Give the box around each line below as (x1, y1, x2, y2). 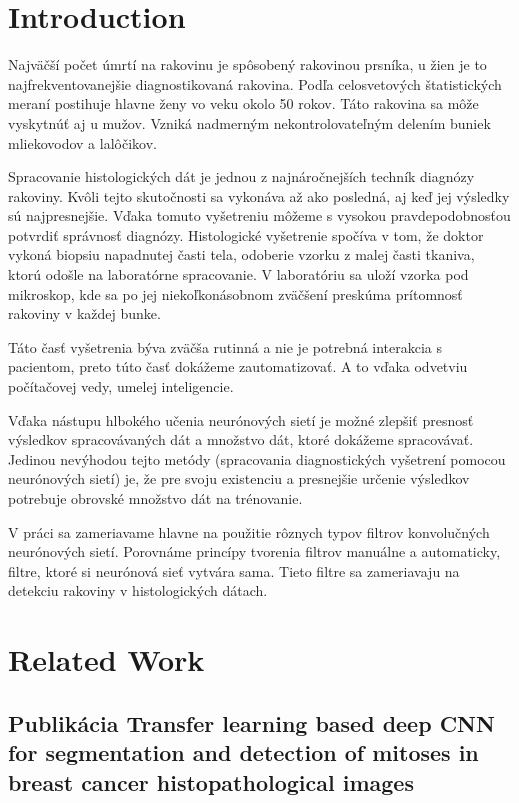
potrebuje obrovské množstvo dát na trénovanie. (8, 488, 303, 508)
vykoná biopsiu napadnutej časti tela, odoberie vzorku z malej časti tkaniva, (8, 244, 475, 265)
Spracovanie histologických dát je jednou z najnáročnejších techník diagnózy (8, 166, 475, 187)
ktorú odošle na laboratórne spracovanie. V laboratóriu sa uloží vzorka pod (8, 264, 469, 285)
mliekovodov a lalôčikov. (8, 132, 157, 153)
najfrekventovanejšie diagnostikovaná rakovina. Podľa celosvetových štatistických (8, 73, 502, 94)
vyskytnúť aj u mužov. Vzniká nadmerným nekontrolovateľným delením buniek (8, 112, 491, 133)
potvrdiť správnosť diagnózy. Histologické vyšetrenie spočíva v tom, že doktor (8, 224, 484, 245)
